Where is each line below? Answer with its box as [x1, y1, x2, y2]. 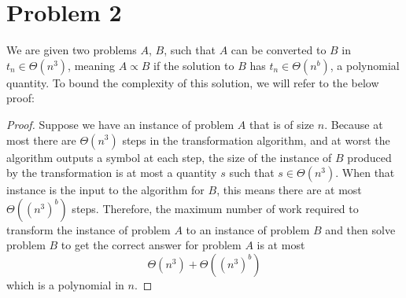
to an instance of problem [186, 221, 310, 237]
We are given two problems [6, 42, 137, 58]
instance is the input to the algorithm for [6, 182, 205, 198]
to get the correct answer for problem [61, 237, 242, 253]
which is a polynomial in [6, 276, 124, 292]
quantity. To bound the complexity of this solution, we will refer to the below [6, 74, 379, 90]
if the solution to [153, 57, 234, 73]
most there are [6, 131, 76, 148]
